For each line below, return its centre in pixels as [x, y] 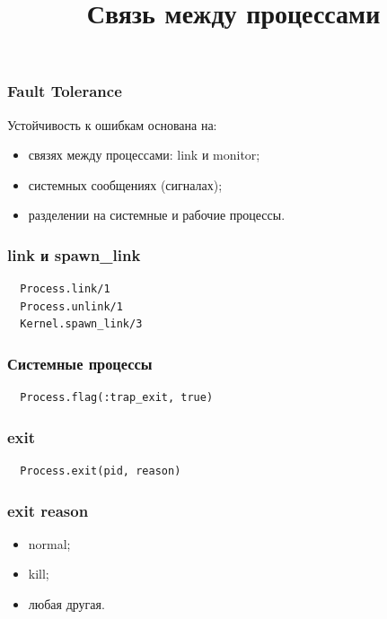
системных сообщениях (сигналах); [125, 184]
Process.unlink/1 [71, 306]
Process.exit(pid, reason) [101, 471]
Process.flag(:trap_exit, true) [117, 398]
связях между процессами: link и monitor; [144, 155]
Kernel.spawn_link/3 [81, 324]
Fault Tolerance [65, 91]
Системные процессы [80, 363]
